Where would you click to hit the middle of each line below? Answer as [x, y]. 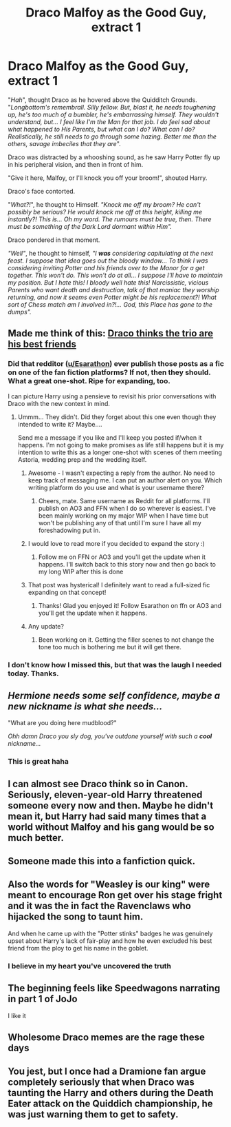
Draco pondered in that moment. [54, 240]
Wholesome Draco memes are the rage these [106, 1037]
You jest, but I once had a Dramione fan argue [107, 1072]
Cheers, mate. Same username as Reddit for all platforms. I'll [124, 500]
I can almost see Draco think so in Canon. [98, 784]
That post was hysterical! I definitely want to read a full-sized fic [119, 585]
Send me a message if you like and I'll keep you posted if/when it [110, 437]
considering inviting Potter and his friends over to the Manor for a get [106, 267]
